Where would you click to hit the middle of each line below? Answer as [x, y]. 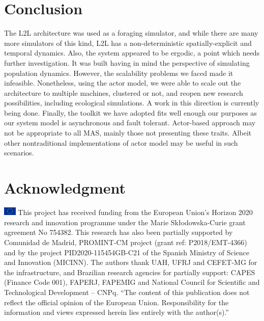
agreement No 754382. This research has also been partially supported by [119, 232]
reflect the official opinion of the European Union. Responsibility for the [116, 302]
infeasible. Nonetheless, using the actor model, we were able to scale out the [123, 83]
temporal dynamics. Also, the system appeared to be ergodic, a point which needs [132, 53]
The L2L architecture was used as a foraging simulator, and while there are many [131, 33]
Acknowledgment [65, 188]
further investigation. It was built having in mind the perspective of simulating [127, 62]
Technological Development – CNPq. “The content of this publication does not [127, 292]
